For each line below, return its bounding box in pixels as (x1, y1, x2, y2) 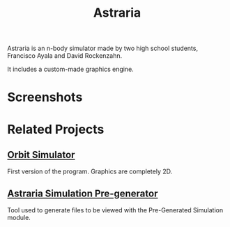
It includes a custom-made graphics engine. (7, 65, 134, 74)
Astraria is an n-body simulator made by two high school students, (7, 44, 199, 53)
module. (7, 214, 31, 222)
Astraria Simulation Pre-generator (7, 187, 158, 199)
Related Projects (7, 121, 105, 137)
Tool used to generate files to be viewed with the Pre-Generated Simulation (7, 206, 224, 214)
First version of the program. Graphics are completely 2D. (7, 167, 173, 175)
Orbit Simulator (7, 148, 75, 161)
